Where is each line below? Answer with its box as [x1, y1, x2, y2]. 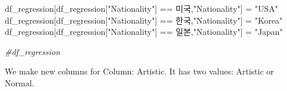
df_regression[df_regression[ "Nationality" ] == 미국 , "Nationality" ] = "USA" [5, 2, 278, 14]
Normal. [5, 76, 34, 89]
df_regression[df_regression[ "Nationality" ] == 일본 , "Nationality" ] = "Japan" [5, 25, 283, 38]
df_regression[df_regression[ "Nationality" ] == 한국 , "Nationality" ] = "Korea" [5, 14, 283, 26]
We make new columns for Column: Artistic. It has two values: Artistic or [5, 65, 274, 77]
